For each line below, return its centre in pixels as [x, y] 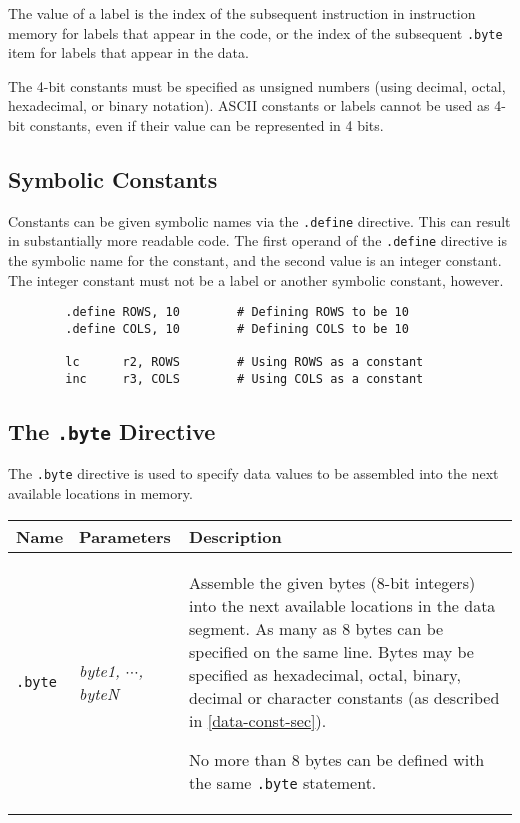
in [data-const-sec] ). [258, 720]
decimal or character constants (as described [344, 697]
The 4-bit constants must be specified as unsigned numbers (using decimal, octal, [257, 85]
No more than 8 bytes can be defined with [337, 759]
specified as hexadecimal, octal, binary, [325, 674]
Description [235, 536]
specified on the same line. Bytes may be [331, 651]
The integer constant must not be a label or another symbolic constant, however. [256, 279]
